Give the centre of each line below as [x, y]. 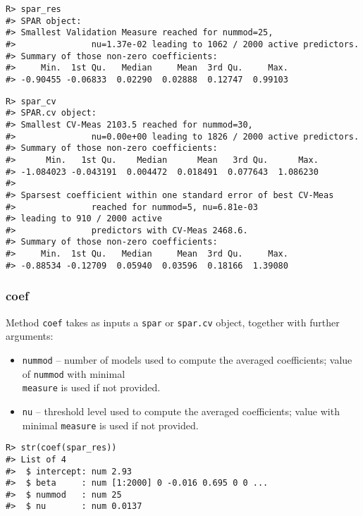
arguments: [30, 336]
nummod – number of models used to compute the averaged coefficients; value [187, 359]
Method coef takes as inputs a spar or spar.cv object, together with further [173, 322]
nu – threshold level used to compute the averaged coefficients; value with [181, 411]
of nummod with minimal [74, 373]
